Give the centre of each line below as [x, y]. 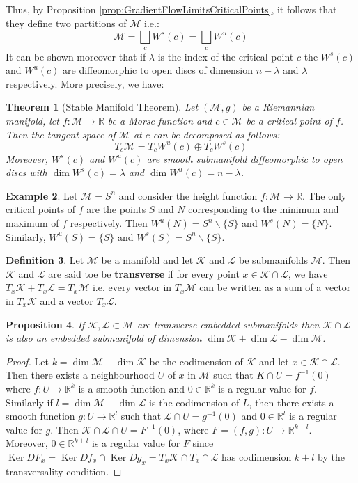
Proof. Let [27, 361]
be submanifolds [273, 260]
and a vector [67, 300]
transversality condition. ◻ [64, 471]
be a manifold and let [147, 260]
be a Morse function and [160, 120]
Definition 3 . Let [45, 260]
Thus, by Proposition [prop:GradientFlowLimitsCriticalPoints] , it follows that [171, 9]
